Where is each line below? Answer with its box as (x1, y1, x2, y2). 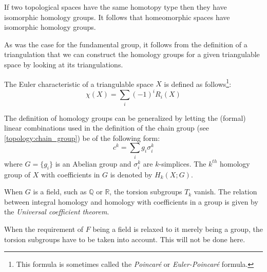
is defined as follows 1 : (164, 77, 232, 89)
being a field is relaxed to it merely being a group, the (92, 223, 263, 234)
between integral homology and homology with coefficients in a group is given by (4, 196, 258, 207)
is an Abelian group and (55, 158, 131, 169)
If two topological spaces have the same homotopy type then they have (4, 2, 227, 12)
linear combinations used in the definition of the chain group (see (4, 122, 209, 133)
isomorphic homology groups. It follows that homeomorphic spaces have (4, 11, 230, 22)
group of (4, 169, 31, 179)
